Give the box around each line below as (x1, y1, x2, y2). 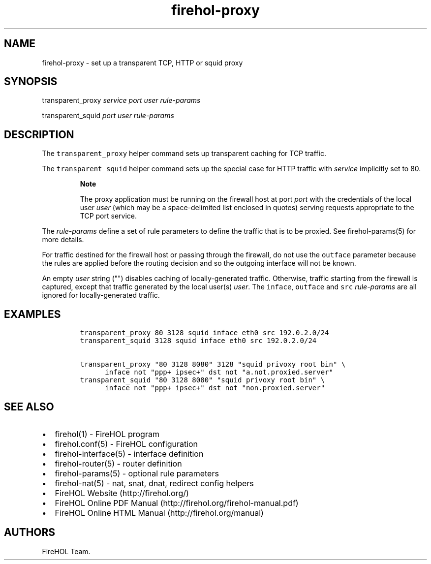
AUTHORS (4, 526, 56, 539)
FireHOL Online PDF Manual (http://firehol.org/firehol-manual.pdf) (55, 498, 299, 508)
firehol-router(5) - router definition (55, 458, 182, 469)
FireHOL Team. (42, 547, 91, 556)
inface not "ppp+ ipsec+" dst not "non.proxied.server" (105, 384, 325, 392)
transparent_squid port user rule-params (42, 111, 174, 120)
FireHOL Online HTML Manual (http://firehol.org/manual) (55, 507, 264, 518)
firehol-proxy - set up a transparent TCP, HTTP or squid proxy (42, 58, 243, 67)
